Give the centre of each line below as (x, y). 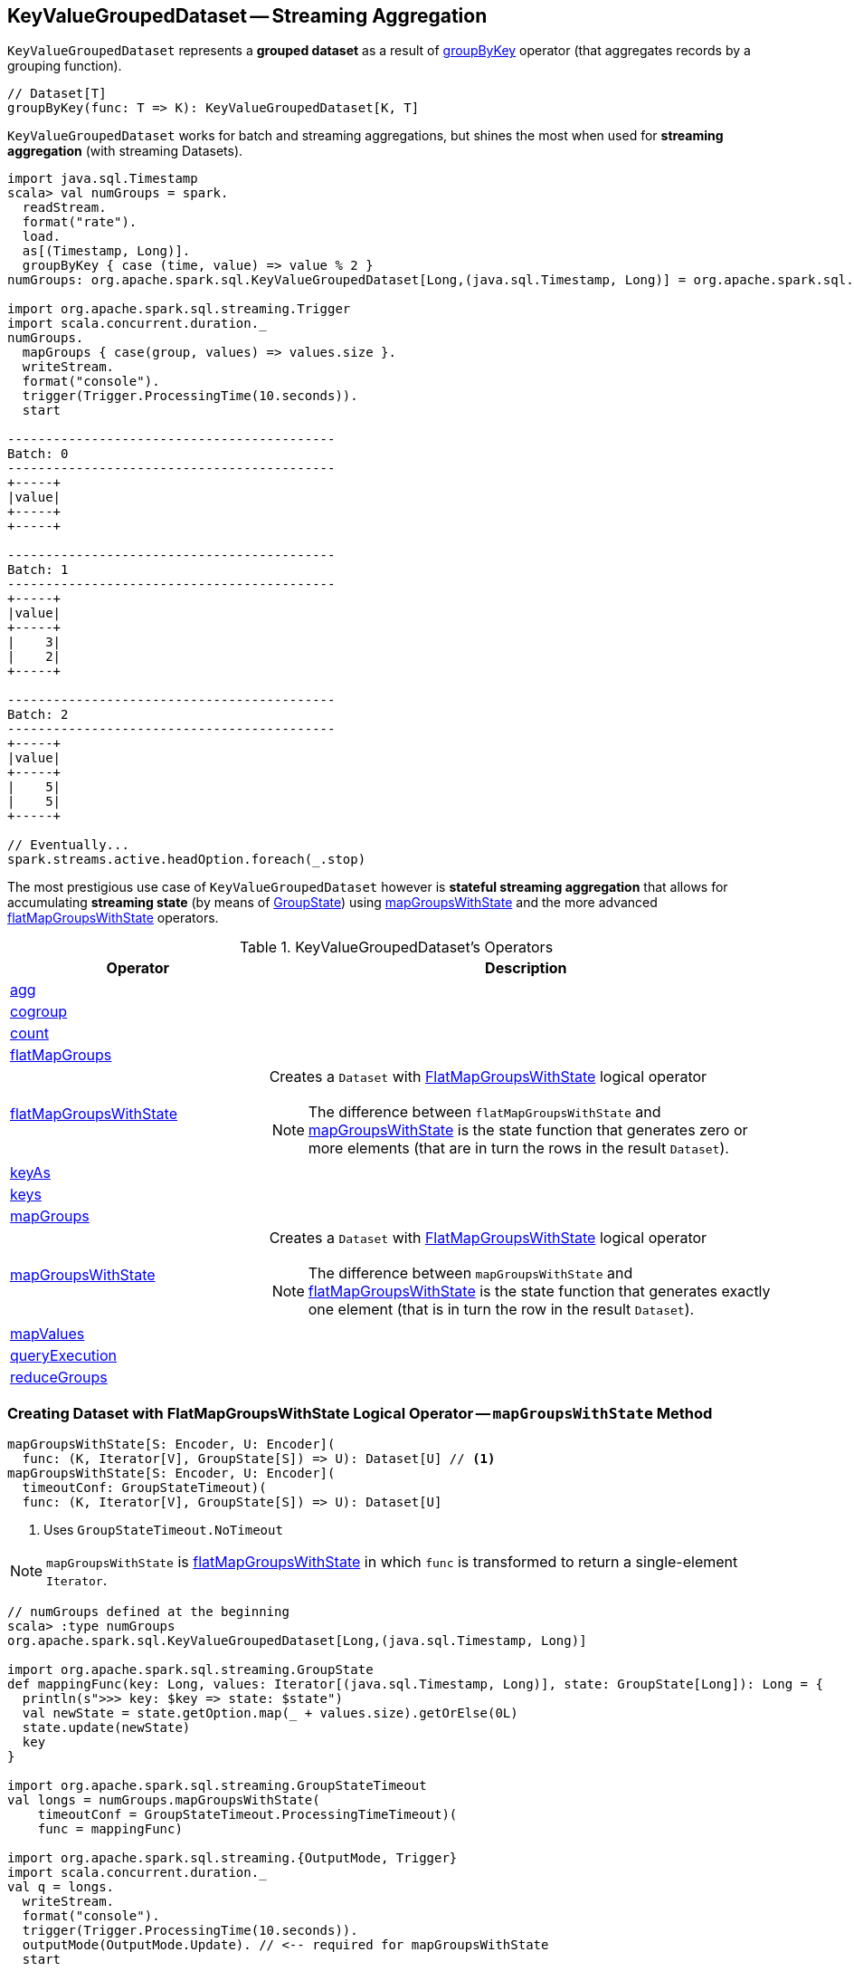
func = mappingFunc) (110, 1829)
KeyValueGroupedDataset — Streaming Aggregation (247, 16)
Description (526, 968)
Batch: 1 (38, 570)
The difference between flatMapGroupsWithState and (484, 1112)
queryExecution (64, 1356)
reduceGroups (59, 1378)
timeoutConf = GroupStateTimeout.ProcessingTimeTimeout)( (247, 1815)
